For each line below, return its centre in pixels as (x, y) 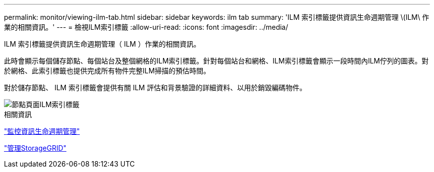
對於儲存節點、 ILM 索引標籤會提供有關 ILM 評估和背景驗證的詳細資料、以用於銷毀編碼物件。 (155, 87)
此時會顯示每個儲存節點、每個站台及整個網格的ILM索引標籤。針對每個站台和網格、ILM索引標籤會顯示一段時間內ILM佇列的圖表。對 (216, 61)
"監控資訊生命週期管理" (42, 131)
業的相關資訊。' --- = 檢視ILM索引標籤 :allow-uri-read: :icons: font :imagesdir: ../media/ (146, 27)
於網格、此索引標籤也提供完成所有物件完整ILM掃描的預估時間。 (107, 71)
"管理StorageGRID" (35, 148)
